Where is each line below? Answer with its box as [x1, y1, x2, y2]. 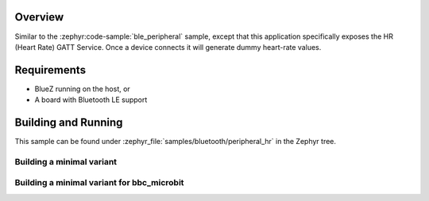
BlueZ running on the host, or [34, 84, 130, 93]
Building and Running [14, 116, 123, 130]
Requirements [14, 63, 87, 77]
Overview [14, 10, 64, 24]
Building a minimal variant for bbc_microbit [14, 177, 184, 188]
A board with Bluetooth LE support [34, 95, 148, 104]
